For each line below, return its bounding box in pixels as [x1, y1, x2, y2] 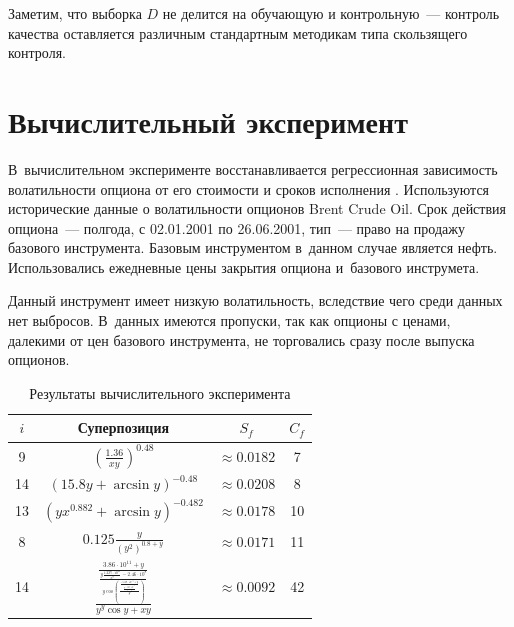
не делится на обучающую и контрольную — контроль [162, 3, 500, 23]
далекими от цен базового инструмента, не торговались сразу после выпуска [8, 329, 475, 350]
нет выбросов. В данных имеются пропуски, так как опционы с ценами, [8, 310, 451, 331]
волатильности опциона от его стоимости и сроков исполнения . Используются [8, 178, 490, 199]
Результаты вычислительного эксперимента [29, 382, 291, 403]
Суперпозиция [77, 417, 170, 438]
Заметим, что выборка [8, 3, 142, 23]
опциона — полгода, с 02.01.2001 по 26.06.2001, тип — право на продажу [8, 217, 465, 238]
